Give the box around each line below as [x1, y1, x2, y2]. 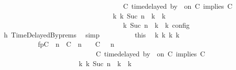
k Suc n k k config [123, 20, 190, 30]
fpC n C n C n [37, 39, 114, 49]
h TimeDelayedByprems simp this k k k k [3, 29, 180, 39]
